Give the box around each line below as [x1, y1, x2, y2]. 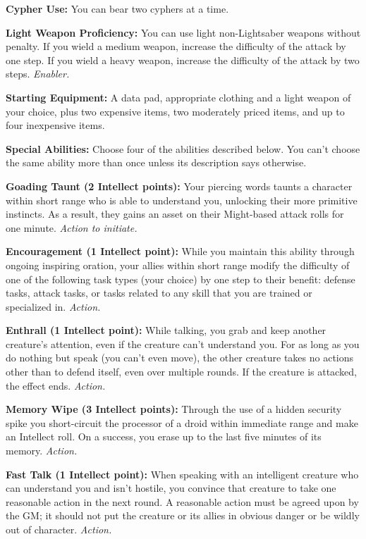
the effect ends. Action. [6, 378, 106, 392]
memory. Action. [6, 443, 78, 458]
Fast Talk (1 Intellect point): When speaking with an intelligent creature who [6, 466, 359, 481]
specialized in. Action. [6, 299, 101, 314]
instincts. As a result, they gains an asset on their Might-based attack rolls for [6, 206, 344, 221]
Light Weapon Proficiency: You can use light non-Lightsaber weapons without [6, 25, 361, 39]
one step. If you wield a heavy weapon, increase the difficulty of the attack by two [6, 52, 360, 67]
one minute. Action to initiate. [6, 220, 138, 235]
